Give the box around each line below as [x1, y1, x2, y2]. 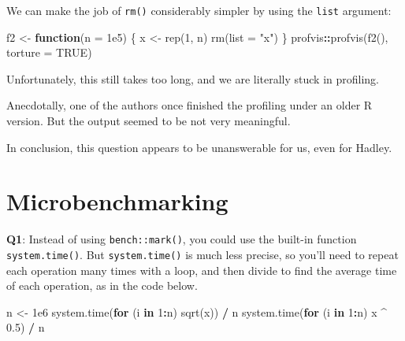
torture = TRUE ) [6, 44, 92, 61]
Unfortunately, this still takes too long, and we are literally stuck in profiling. [6, 70, 380, 87]
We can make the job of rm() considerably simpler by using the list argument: [6, 2, 392, 18]
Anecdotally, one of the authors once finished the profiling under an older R [6, 97, 373, 113]
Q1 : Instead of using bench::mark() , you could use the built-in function [6, 231, 357, 247]
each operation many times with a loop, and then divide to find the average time [6, 261, 397, 278]
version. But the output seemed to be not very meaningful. [6, 113, 291, 129]
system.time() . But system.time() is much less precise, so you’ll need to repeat [6, 246, 399, 262]
